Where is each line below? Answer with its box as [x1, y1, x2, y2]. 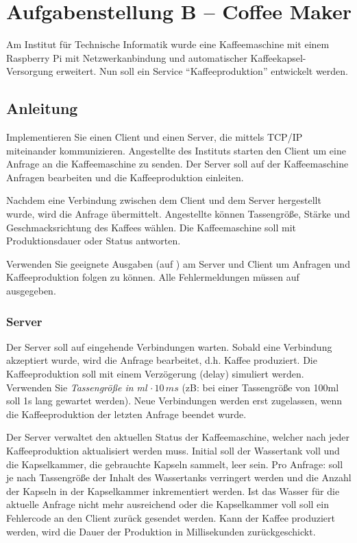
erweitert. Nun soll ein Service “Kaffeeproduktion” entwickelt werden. [56, 64, 348, 78]
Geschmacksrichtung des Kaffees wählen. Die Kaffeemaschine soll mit [6, 220, 297, 234]
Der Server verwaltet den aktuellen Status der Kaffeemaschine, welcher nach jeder [6, 430, 350, 444]
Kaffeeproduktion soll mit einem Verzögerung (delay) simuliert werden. [6, 367, 304, 381]
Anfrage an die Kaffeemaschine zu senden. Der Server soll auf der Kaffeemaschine [6, 157, 349, 171]
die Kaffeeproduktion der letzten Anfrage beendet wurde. [6, 406, 247, 421]
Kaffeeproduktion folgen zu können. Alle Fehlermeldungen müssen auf [6, 270, 299, 284]
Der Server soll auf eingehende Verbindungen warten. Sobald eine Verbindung [6, 339, 332, 354]
